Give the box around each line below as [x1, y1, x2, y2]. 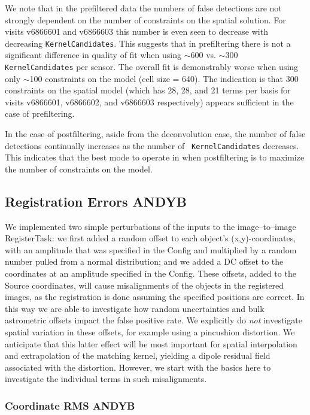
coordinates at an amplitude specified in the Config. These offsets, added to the [5, 267, 296, 280]
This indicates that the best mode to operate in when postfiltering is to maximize [5, 151, 305, 163]
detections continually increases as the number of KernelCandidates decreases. [5, 139, 299, 152]
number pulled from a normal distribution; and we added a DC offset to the [5, 255, 284, 268]
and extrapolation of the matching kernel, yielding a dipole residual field [5, 349, 271, 362]
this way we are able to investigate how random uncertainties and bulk [5, 302, 265, 314]
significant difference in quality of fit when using [5, 49, 181, 61]
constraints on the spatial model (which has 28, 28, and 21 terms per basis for [5, 84, 291, 96]
